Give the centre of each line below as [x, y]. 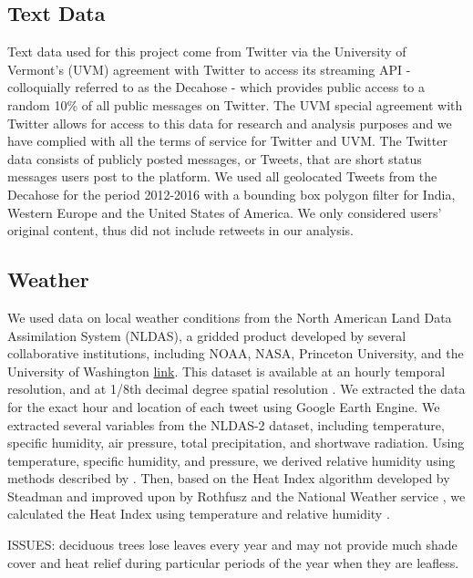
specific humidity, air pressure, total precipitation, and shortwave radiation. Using [236, 443]
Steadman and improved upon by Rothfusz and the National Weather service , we [236, 495]
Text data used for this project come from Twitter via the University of [207, 52]
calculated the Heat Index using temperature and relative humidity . [199, 514]
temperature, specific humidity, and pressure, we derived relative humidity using [231, 460]
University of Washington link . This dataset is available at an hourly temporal [226, 371]
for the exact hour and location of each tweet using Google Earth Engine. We [224, 406]
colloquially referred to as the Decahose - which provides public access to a [216, 87]
